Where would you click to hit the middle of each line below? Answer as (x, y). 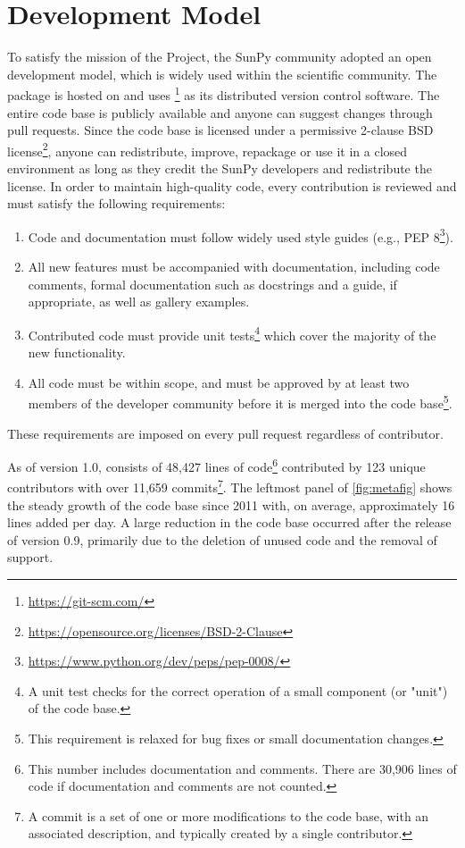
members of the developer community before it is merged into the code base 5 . (240, 402)
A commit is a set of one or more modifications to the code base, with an (228, 815)
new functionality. (77, 353)
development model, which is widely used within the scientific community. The (222, 74)
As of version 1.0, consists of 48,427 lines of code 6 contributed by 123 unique (216, 465)
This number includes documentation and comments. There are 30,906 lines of (242, 768)
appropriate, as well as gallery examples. (139, 302)
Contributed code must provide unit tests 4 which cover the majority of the (232, 333)
